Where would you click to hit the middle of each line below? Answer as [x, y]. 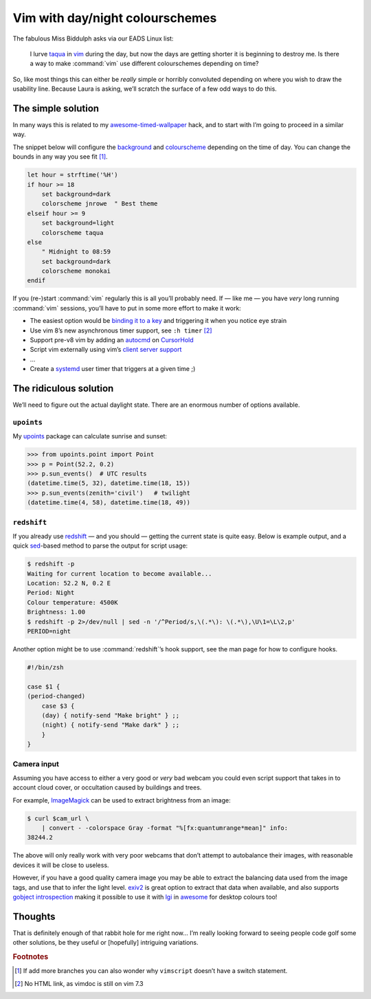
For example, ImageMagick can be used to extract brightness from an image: [122, 800]
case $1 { [44, 686]
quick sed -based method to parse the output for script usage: [100, 546]
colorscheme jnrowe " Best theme [100, 204]
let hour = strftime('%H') [72, 175]
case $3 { [58, 706]
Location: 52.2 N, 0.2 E [69, 583]
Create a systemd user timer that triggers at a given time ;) [113, 369]
